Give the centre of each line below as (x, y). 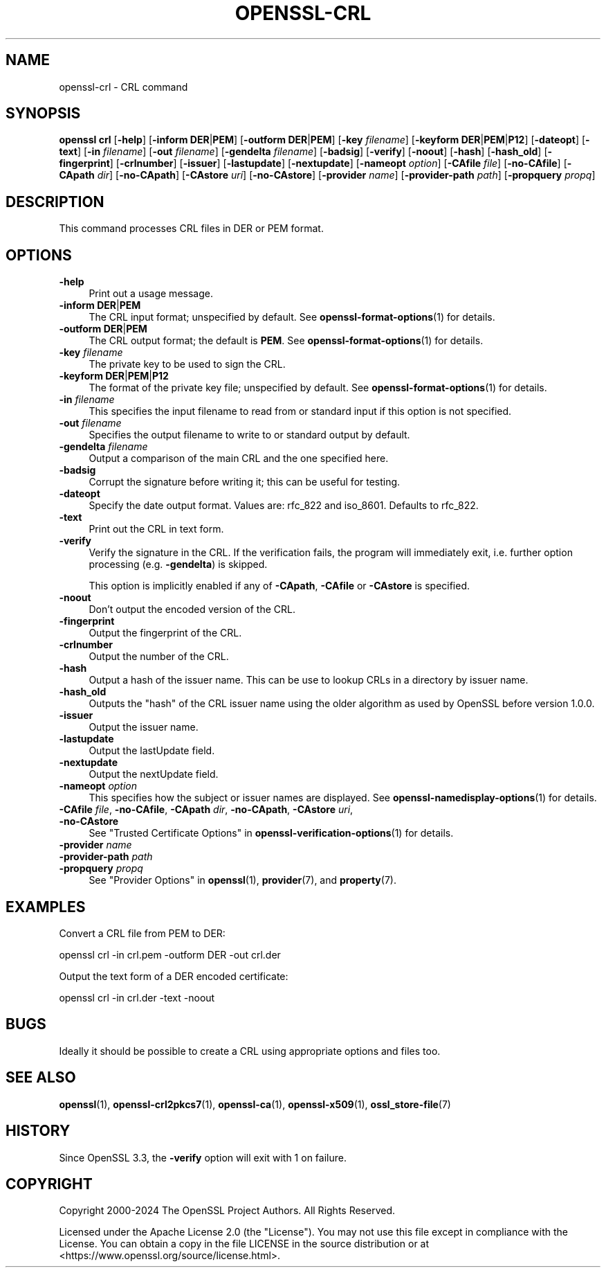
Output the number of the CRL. (159, 657)
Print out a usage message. (151, 294)
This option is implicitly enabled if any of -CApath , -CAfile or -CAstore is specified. (279, 586)
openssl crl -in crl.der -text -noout (137, 997)
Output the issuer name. (144, 727)
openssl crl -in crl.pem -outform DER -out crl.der (170, 954)
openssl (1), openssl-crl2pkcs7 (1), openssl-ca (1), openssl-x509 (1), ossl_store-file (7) (255, 1104)
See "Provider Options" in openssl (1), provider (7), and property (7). (242, 880)
